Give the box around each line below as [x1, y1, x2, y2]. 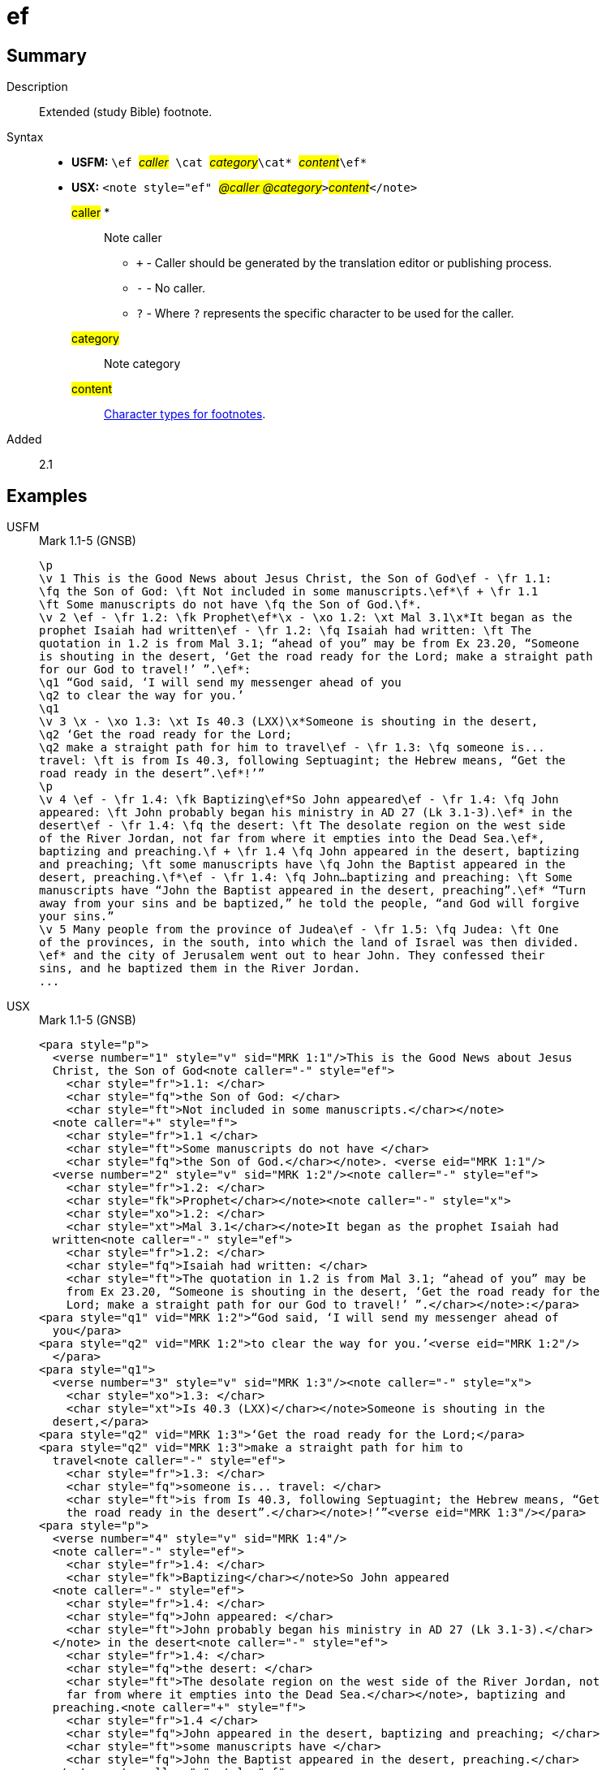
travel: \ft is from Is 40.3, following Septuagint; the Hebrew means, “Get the [39, 754, 566, 768]
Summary [6, 45, 87, 66]
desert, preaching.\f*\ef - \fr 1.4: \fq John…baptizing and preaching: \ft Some [39, 871, 573, 885]
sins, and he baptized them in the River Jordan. [39, 962, 361, 976]
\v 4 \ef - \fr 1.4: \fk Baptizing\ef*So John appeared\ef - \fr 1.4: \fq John [39, 793, 559, 807]
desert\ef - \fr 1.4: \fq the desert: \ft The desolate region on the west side [39, 819, 566, 833]
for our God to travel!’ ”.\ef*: [39, 663, 251, 677]
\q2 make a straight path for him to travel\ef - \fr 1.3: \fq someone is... [39, 741, 545, 755]
